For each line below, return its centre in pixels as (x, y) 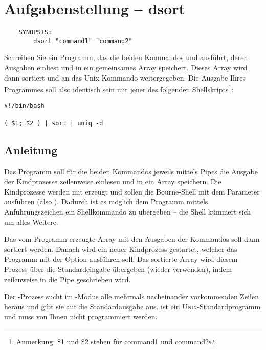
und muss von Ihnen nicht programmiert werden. (81, 316)
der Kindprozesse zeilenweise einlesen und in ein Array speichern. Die (113, 181)
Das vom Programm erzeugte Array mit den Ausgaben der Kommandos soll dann (132, 239)
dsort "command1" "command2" (83, 41)
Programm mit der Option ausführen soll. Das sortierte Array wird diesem (121, 259)
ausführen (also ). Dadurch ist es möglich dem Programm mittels (106, 201)
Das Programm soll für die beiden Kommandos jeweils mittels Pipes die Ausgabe (131, 171)
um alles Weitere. (31, 221)
